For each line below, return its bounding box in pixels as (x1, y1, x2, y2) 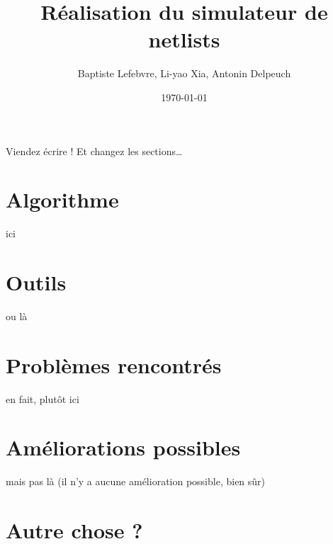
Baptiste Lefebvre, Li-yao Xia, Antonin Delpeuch (77, 66, 291, 81)
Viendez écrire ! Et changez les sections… (6, 143, 183, 158)
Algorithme (6, 185, 119, 214)
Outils (6, 268, 67, 296)
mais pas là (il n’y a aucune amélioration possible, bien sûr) (6, 474, 266, 489)
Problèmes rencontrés (6, 350, 222, 379)
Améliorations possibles (6, 433, 241, 462)
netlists (148, 25, 220, 54)
